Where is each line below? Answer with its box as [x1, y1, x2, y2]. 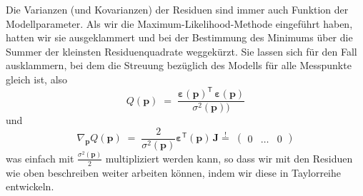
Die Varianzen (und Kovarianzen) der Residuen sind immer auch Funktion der [6, 2, 349, 16]
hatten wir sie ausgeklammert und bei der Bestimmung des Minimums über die [6, 30, 353, 45]
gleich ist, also [6, 71, 68, 86]
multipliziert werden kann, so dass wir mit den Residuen [105, 150, 353, 165]
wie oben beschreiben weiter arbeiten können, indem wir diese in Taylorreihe [6, 165, 341, 180]
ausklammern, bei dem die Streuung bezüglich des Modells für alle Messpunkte [6, 58, 352, 73]
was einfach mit [6, 150, 74, 165]
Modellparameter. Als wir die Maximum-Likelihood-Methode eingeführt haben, [6, 16, 353, 31]
